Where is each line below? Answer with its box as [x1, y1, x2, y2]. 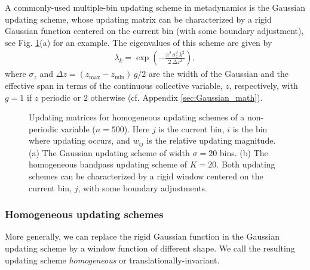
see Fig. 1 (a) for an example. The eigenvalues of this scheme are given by [5, 36, 272, 48]
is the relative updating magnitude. [146, 134, 276, 147]
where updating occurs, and [29, 134, 130, 147]
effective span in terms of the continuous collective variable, [5, 79, 223, 91]
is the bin [232, 122, 268, 135]
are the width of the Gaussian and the [149, 67, 289, 80]
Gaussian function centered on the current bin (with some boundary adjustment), [5, 24, 304, 37]
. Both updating [216, 158, 275, 170]
